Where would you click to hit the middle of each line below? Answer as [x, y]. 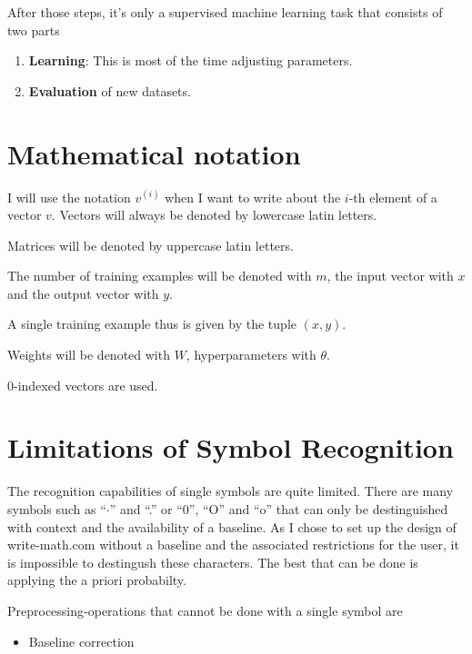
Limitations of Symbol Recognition [231, 447]
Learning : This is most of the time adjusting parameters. [191, 60]
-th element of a [393, 197]
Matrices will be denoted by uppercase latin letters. [151, 245]
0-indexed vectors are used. [83, 385]
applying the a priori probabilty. [97, 580]
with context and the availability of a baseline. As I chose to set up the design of [232, 526]
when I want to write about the [253, 197]
